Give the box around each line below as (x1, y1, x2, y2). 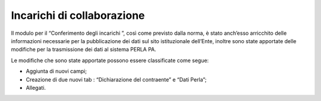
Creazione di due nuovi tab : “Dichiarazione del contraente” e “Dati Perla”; (26, 76, 207, 83)
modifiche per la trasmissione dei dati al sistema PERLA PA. (11, 46, 157, 53)
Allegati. (26, 84, 46, 91)
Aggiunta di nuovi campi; (26, 68, 87, 75)
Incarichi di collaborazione (11, 9, 145, 22)
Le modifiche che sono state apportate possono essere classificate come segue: (11, 57, 209, 64)
